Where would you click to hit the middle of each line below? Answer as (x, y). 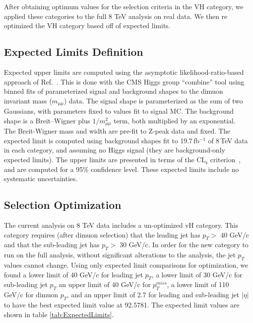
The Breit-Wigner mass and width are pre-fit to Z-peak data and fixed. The (117, 131)
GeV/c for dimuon (31, 295)
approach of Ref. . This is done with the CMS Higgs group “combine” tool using (124, 81)
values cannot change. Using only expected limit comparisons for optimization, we (126, 265)
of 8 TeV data (228, 140)
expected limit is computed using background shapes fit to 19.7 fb (102, 140)
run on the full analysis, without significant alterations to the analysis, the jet (120, 255)
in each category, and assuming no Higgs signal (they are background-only (115, 150)
